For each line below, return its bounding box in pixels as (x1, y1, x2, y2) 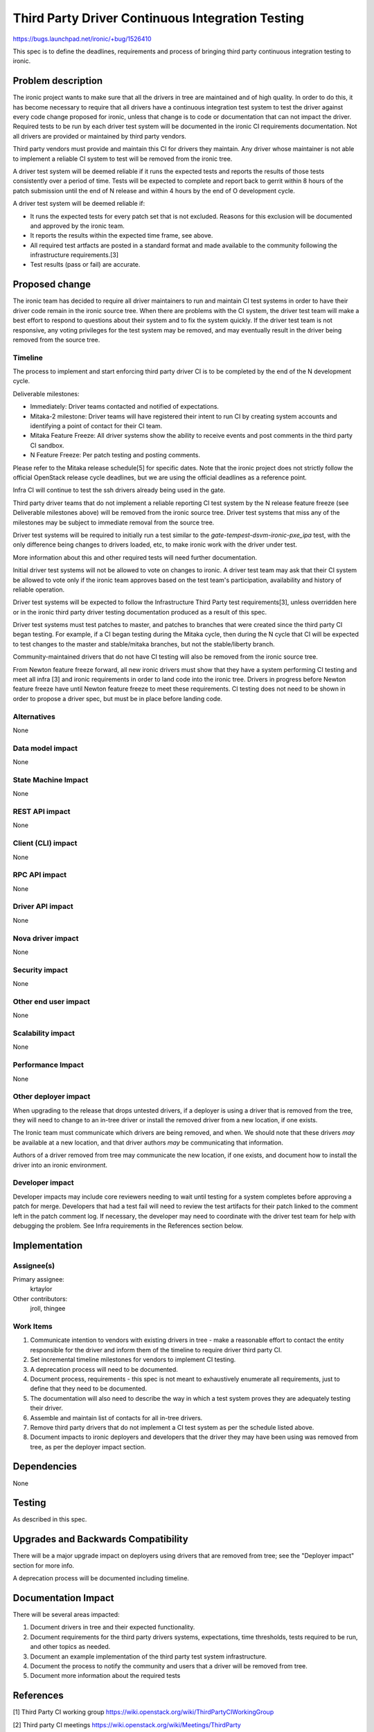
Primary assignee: (12, 1275, 65, 1284)
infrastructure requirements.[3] (30, 251, 119, 259)
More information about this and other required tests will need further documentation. (12, 553, 258, 561)
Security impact (12, 965, 69, 975)
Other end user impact (12, 996, 90, 1006)
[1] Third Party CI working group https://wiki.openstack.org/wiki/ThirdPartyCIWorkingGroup (12, 1708, 274, 1716)
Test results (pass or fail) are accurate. (30, 260, 141, 269)
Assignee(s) (12, 1261, 55, 1271)
